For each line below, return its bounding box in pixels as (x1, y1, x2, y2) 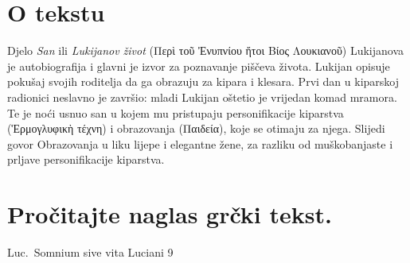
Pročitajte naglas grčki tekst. (7, 198, 332, 230)
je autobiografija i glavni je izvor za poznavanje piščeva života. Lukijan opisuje (7, 57, 390, 74)
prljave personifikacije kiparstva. (7, 151, 165, 168)
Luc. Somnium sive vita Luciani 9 (7, 244, 174, 260)
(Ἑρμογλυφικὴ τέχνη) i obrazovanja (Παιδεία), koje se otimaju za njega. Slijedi (7, 120, 385, 137)
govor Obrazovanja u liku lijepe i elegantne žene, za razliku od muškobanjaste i (7, 135, 393, 152)
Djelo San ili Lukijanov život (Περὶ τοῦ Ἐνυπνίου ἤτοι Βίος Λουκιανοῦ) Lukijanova (7, 42, 404, 59)
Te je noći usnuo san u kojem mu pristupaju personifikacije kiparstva (7, 104, 344, 121)
